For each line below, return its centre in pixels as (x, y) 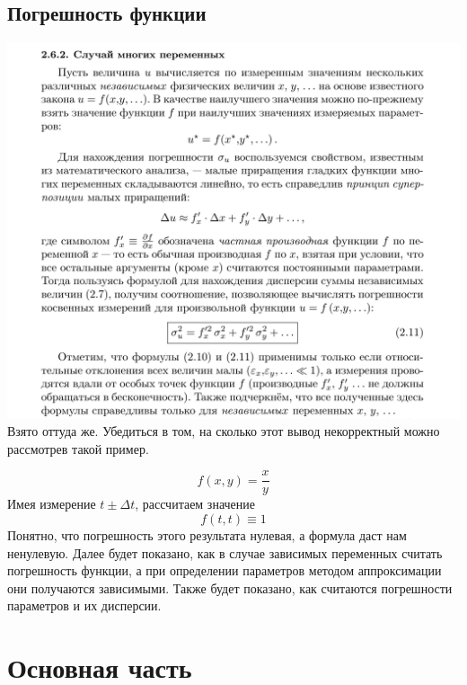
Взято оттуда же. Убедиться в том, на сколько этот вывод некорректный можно (224, 431)
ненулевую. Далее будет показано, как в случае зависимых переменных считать (225, 552)
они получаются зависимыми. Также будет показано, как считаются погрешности (230, 587)
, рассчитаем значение (195, 504)
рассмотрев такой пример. (78, 448)
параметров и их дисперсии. (84, 605)
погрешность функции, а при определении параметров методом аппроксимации (225, 570)
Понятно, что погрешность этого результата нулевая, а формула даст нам (207, 535)
